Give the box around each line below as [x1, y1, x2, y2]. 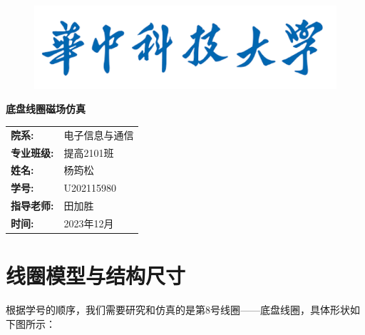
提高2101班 [63, 145, 114, 160]
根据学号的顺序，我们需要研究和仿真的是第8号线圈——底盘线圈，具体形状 [6, 302, 350, 317]
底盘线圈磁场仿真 [6, 101, 86, 116]
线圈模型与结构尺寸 [6, 261, 186, 290]
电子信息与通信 [63, 127, 134, 142]
